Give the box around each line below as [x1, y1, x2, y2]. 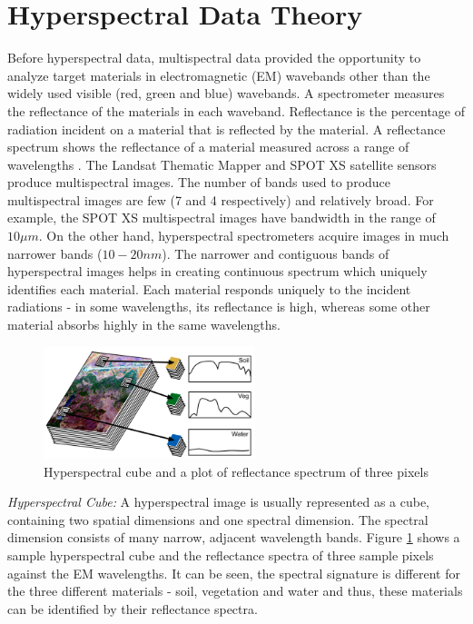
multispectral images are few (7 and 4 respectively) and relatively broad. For [7, 190, 434, 209]
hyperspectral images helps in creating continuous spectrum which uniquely [7, 262, 428, 281]
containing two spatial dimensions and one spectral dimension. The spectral [7, 510, 429, 529]
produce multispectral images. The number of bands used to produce [7, 173, 391, 192]
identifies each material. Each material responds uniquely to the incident [7, 279, 411, 298]
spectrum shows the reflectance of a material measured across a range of [7, 137, 409, 156]
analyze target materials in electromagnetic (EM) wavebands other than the [7, 65, 430, 84]
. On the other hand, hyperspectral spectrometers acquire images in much [38, 226, 449, 245]
